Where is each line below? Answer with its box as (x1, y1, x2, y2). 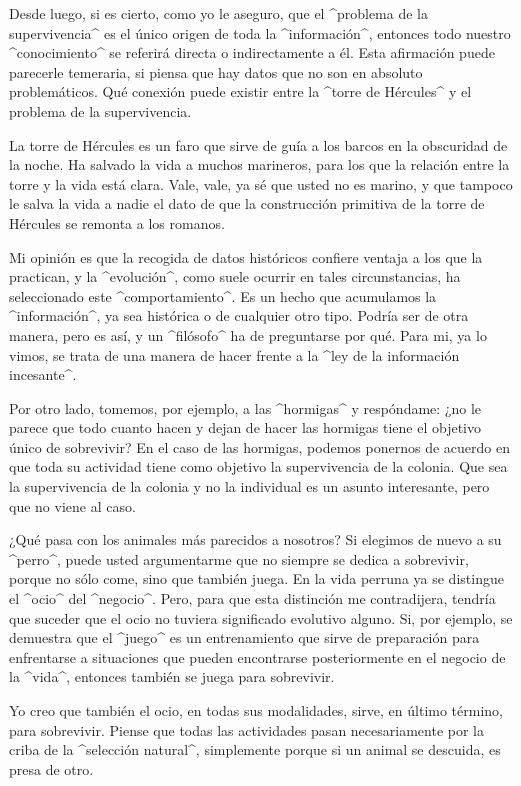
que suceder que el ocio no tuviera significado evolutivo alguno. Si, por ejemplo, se (9, 607, 513, 628)
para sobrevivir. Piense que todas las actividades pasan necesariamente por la (9, 719, 484, 740)
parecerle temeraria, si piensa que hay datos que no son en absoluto (9, 61, 423, 82)
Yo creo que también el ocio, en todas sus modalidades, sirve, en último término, (9, 700, 503, 720)
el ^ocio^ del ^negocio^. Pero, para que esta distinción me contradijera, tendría (9, 588, 496, 609)
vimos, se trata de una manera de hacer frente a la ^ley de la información (9, 344, 460, 365)
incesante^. (9, 364, 77, 385)
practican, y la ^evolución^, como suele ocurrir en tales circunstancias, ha (9, 266, 461, 287)
